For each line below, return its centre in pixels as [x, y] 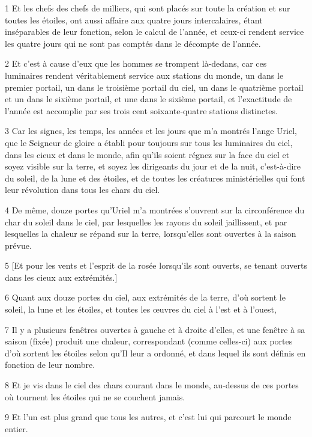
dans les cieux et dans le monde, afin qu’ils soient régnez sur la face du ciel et [147, 154]
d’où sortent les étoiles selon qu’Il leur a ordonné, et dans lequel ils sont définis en [155, 353]
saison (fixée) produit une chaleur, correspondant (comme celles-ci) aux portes [149, 341]
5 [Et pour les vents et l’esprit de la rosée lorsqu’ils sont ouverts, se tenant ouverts [156, 265]
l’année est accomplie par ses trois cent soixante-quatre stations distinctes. [141, 110]
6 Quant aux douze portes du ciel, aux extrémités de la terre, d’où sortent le [145, 297]
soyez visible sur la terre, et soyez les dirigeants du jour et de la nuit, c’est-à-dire [153, 166]
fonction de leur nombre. [50, 365]
